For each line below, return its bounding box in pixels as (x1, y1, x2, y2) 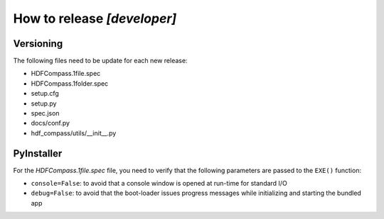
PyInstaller (13, 147, 63, 159)
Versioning (13, 38, 63, 50)
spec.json (31, 109, 60, 118)
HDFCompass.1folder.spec (31, 79, 109, 88)
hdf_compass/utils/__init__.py (31, 128, 117, 137)
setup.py (31, 99, 57, 108)
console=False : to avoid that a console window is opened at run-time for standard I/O (31, 179, 287, 188)
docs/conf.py (31, 119, 70, 128)
